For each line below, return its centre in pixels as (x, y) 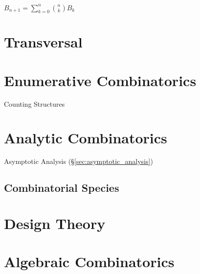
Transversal (43, 42)
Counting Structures (34, 103)
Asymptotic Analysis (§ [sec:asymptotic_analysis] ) (78, 161)
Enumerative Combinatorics (100, 80)
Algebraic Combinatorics (89, 262)
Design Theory (55, 223)
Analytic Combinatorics (86, 137)
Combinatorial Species (62, 187)
